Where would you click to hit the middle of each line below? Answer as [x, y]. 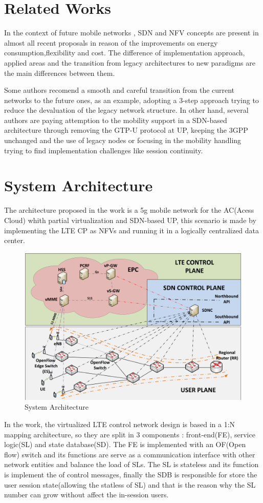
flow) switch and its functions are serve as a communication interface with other [130, 454]
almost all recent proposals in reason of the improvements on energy [111, 42]
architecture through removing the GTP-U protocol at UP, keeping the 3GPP [126, 130]
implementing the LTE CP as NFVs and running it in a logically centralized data [132, 230]
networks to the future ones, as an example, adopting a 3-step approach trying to [131, 100]
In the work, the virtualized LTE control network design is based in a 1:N [120, 424]
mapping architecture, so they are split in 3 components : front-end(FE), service [130, 434]
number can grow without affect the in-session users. [86, 495]
